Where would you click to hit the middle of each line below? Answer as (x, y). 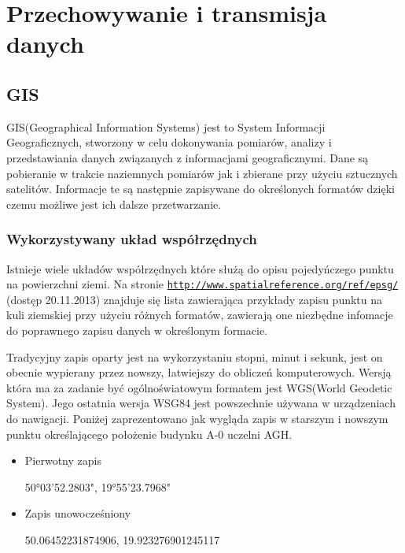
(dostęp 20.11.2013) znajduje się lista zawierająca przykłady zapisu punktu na (195, 299)
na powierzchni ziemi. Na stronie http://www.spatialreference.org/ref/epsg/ (202, 284)
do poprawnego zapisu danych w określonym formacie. (137, 330)
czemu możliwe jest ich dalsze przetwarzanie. (114, 204)
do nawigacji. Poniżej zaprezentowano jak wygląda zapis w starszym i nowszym (197, 418)
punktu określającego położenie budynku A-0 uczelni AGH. (149, 434)
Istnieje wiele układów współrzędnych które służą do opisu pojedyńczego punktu (200, 268)
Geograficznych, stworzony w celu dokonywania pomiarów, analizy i (169, 142)
